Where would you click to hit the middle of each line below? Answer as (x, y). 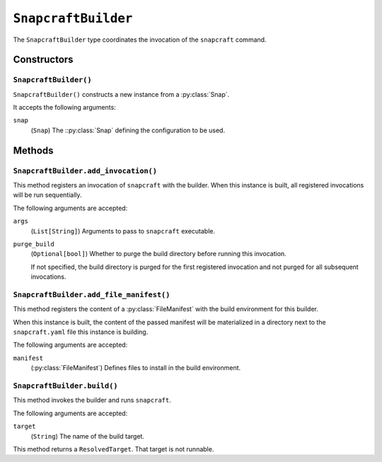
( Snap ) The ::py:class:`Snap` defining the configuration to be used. (128, 130)
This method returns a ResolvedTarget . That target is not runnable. (114, 449)
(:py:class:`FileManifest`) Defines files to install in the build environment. (136, 368)
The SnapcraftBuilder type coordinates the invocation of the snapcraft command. (140, 40)
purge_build (34, 244)
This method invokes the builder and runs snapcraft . (92, 400)
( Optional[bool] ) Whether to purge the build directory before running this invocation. (158, 254)
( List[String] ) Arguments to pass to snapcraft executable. (123, 231)
